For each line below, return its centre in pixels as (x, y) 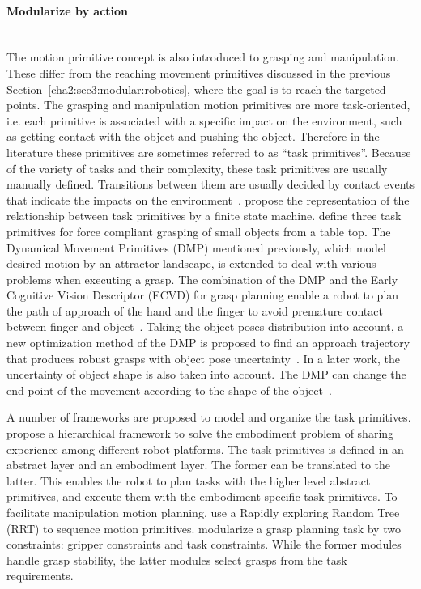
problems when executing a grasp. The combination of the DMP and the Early (202, 279)
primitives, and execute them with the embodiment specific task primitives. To (202, 496)
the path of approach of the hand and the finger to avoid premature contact (195, 310)
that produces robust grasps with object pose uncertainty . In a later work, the (203, 358)
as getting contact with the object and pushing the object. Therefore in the (193, 136)
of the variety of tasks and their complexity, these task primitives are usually (197, 168)
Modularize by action (68, 10)
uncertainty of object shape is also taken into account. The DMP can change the (206, 374)
